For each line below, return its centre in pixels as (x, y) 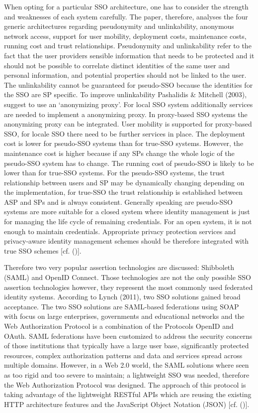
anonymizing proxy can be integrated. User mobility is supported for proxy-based (128, 124)
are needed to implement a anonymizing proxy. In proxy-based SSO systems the (126, 114)
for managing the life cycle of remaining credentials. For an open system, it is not (128, 221)
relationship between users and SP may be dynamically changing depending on (124, 182)
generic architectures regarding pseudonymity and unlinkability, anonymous (119, 26)
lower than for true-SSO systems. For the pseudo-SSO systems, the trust (114, 173)
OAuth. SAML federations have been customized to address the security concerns (128, 336)
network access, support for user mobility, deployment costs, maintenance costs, (125, 36)
